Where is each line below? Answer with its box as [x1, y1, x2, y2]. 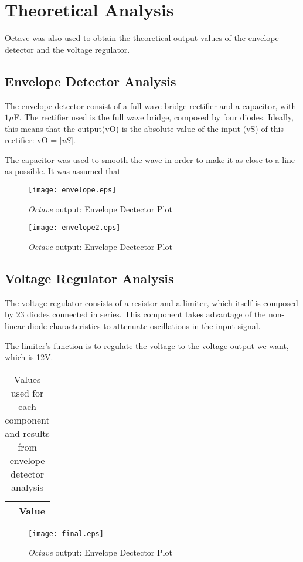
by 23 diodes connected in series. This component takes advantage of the [5, 308, 266, 320]
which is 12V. [5, 351, 53, 363]
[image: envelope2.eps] [28, 224, 121, 232]
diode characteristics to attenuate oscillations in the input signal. [27, 319, 261, 331]
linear [5, 319, 25, 331]
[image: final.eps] [28, 529, 104, 538]
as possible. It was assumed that [5, 165, 121, 177]
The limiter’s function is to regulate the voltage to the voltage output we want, [5, 339, 289, 351]
